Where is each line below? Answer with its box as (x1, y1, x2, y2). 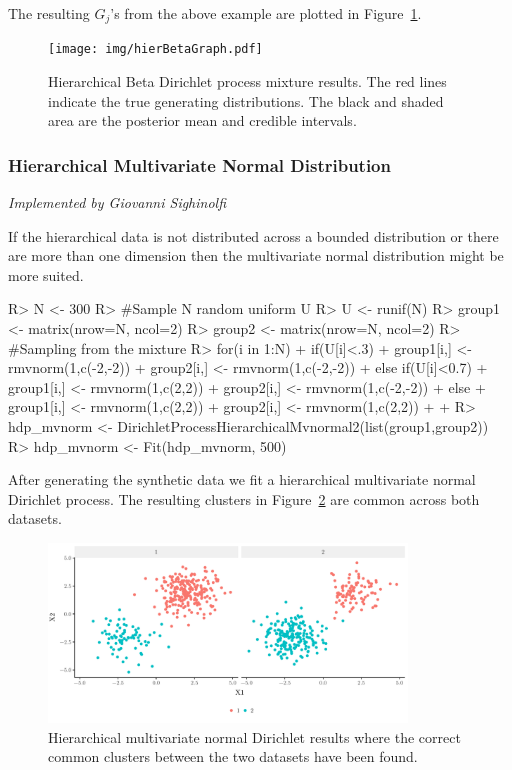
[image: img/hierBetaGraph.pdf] (48, 42, 263, 57)
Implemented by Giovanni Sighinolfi (8, 192, 227, 213)
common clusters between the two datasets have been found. (48, 746, 418, 767)
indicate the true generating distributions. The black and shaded (48, 90, 444, 111)
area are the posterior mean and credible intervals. (48, 110, 357, 131)
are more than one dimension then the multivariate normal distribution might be (8, 245, 504, 266)
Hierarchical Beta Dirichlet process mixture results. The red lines (48, 71, 447, 92)
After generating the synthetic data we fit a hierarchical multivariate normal (8, 469, 476, 490)
